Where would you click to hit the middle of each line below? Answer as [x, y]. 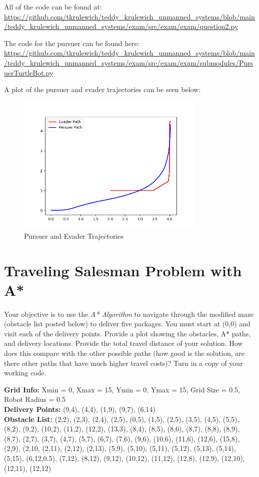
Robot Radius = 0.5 [35, 399]
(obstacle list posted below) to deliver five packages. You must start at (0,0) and [127, 324]
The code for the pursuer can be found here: [72, 43]
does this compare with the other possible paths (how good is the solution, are [124, 353]
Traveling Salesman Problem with [123, 270]
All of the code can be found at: [53, 7]
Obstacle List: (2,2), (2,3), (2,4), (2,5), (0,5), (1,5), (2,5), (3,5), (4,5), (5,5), [122, 419]
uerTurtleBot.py [29, 72]
